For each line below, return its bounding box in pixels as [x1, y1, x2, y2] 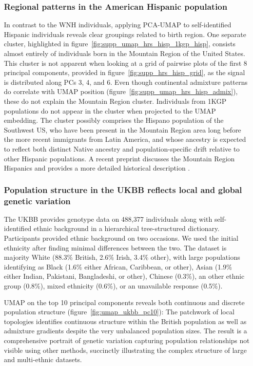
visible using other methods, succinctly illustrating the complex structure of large [4, 345, 247, 355]
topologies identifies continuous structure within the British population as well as [4, 316, 247, 326]
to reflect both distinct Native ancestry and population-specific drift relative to [4, 143, 240, 154]
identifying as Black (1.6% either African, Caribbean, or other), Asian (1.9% [4, 261, 233, 271]
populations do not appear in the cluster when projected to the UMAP [4, 105, 216, 116]
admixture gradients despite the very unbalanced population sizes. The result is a [4, 326, 247, 336]
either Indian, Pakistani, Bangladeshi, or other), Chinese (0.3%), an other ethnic [4, 271, 245, 281]
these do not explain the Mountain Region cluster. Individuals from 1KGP [4, 96, 227, 106]
